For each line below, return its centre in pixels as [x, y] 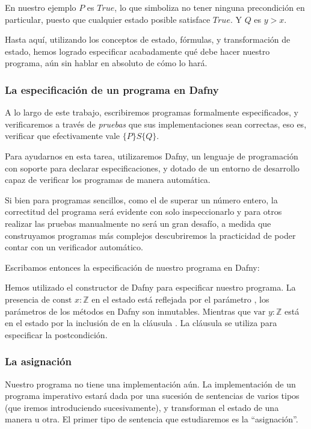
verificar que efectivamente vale [62, 136]
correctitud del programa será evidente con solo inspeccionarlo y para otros [143, 211]
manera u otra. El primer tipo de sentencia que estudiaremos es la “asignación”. [152, 419]
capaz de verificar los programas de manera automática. [108, 180]
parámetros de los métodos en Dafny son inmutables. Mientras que [128, 311]
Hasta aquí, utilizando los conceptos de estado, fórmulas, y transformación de [148, 39]
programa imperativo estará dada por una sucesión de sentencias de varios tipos [152, 396]
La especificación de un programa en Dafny [112, 89]
